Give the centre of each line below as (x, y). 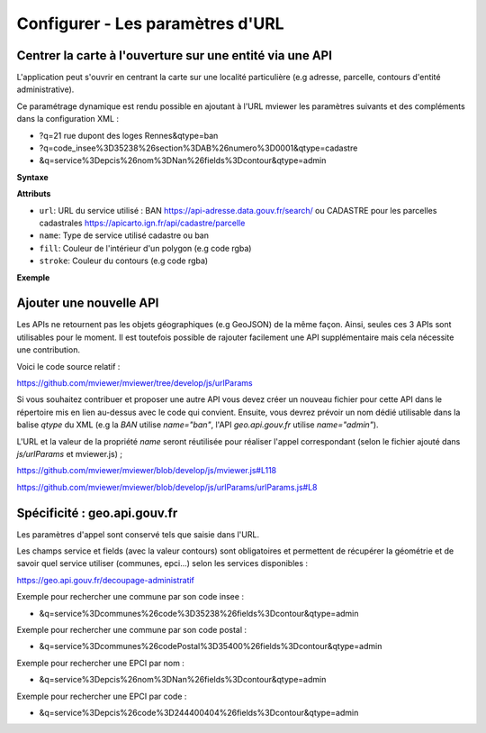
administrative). (45, 89)
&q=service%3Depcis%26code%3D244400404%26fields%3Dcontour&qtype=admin (199, 712)
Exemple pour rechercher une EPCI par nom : (100, 663)
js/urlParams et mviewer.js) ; (70, 454)
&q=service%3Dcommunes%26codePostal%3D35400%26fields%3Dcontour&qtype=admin (211, 646)
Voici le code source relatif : (68, 366)
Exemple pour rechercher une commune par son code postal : (132, 629)
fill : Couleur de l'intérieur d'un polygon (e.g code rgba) (145, 248)
